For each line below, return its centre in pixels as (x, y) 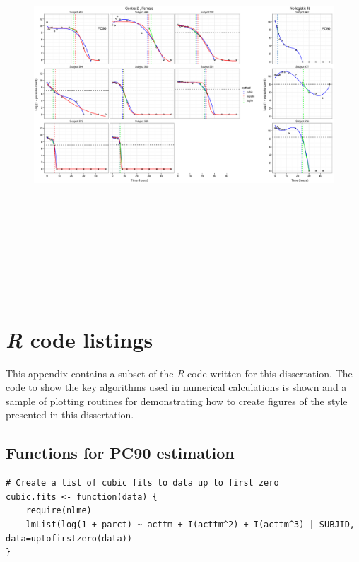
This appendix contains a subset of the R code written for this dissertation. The (179, 373)
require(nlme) (59, 511)
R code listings (80, 339)
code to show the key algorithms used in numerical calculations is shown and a (176, 387)
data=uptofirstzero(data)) (69, 538)
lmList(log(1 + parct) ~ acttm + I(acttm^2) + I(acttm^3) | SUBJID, (190, 525)
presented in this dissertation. (70, 415)
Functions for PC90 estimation (120, 453)
